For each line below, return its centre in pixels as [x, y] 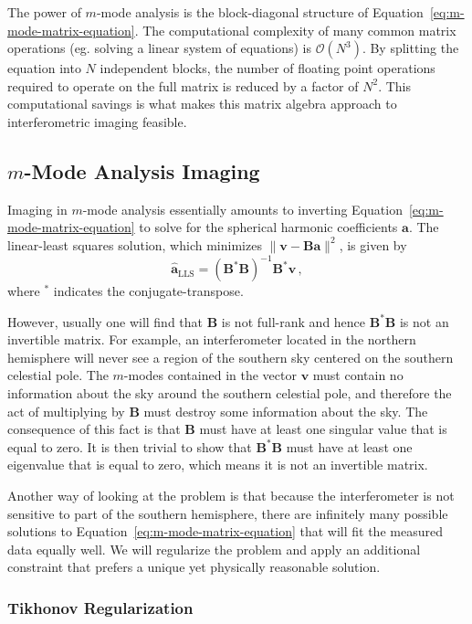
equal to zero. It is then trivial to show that [130, 446]
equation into [44, 68]
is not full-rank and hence [294, 321]
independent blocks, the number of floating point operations [267, 68]
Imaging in [37, 209]
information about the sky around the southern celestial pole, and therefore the [230, 393]
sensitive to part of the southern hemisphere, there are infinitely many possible [228, 513]
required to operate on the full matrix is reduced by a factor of [183, 85]
